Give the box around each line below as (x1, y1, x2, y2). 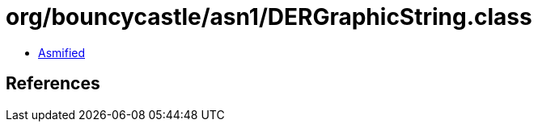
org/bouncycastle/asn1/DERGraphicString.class (6, 3, 532, 31)
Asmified (38, 45, 86, 60)
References (6, 73, 100, 94)
